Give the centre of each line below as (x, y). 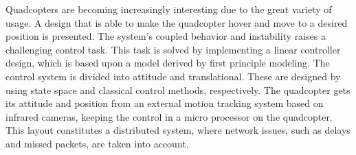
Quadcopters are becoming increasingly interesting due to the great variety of (169, 9)
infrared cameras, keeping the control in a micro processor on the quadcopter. (169, 116)
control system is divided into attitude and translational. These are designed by (173, 76)
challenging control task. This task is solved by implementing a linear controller (173, 49)
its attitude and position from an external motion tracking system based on (165, 103)
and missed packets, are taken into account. (97, 143)
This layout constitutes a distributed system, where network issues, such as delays (178, 130)
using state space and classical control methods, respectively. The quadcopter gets (178, 90)
